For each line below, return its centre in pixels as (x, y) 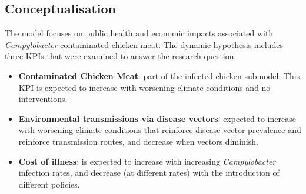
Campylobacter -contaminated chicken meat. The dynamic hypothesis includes (144, 44)
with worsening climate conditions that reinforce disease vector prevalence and (160, 130)
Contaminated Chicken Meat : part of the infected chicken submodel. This (159, 75)
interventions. (43, 99)
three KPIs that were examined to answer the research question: (121, 56)
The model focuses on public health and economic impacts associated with (139, 33)
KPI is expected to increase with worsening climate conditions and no (144, 87)
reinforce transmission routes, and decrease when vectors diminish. (138, 141)
